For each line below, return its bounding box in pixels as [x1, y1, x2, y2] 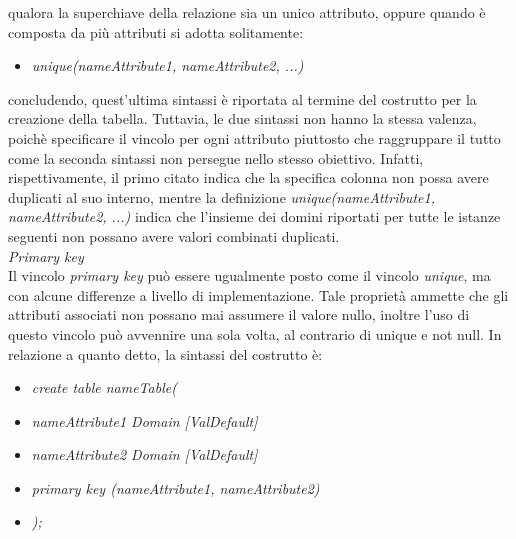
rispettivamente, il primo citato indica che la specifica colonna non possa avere [8, 167, 489, 188]
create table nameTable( [31, 377, 177, 398]
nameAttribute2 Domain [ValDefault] [31, 444, 258, 465]
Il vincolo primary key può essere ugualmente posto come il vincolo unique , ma [8, 265, 491, 286]
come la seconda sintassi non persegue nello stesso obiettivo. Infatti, [8, 147, 424, 168]
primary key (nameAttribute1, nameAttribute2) [31, 477, 320, 498]
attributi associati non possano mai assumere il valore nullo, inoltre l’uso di [8, 304, 470, 325]
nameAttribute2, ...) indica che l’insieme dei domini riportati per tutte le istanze [8, 206, 501, 227]
